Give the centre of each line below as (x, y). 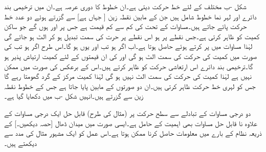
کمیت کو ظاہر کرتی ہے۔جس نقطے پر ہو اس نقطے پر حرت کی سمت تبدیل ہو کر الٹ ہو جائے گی (132, 36)
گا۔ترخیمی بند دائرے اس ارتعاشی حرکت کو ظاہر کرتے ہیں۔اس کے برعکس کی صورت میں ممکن (129, 66)
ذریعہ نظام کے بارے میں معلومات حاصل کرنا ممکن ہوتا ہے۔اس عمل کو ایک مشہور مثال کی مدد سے (133, 133)
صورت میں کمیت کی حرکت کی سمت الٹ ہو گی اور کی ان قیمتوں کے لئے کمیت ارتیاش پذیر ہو (131, 56)
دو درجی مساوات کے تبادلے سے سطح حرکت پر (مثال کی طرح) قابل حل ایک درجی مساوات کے (128, 113)
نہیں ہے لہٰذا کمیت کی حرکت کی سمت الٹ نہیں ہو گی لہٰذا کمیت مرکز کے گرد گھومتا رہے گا (128, 76)
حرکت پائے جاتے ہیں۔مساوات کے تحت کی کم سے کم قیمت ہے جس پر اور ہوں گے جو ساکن (126, 26)
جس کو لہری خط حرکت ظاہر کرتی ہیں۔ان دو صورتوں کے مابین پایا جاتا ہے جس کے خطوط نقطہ (130, 86)
